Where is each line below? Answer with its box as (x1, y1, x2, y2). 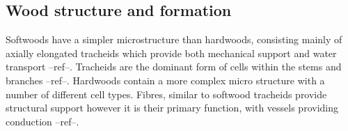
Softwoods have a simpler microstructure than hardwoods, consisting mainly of (6, 32, 342, 47)
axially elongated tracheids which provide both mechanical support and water (6, 45, 337, 60)
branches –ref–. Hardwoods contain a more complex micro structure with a (6, 72, 325, 87)
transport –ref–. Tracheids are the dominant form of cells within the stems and (6, 59, 342, 74)
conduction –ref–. (6, 114, 79, 128)
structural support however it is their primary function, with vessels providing (6, 100, 338, 115)
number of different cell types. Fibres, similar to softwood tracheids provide (6, 86, 327, 101)
